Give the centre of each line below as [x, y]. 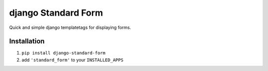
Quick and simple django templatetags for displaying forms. [70, 27]
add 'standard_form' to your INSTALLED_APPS [72, 60]
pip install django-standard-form [64, 53]
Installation [27, 41]
